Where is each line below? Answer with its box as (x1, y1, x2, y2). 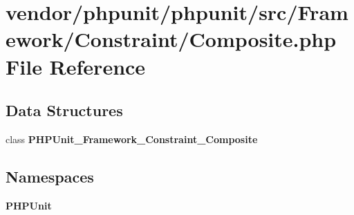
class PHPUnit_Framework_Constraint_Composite (6, 131, 258, 146)
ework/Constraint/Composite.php (6, 25, 337, 53)
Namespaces (6, 165, 94, 187)
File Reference (6, 52, 146, 80)
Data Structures (6, 100, 123, 121)
